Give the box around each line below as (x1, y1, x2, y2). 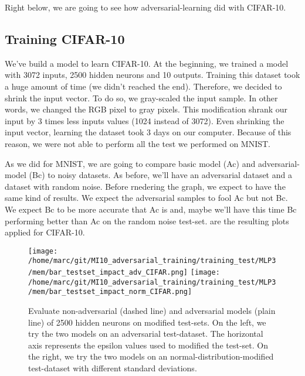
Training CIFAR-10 (5, 29, 125, 47)
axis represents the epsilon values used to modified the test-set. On (28, 339, 268, 351)
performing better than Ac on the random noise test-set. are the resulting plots (5, 214, 289, 227)
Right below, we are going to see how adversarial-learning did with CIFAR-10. (5, 1, 286, 13)
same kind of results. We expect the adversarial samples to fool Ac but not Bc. (5, 192, 288, 204)
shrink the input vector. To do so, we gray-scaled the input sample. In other (5, 91, 278, 104)
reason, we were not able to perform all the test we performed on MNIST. (5, 137, 271, 149)
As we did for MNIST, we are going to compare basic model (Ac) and (5, 157, 256, 169)
